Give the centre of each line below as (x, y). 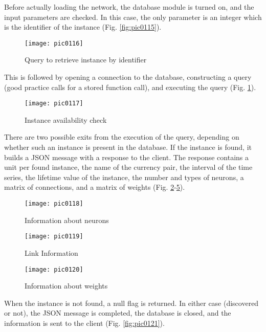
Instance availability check (66, 119)
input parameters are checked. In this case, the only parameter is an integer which (133, 17)
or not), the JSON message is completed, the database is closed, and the (118, 313)
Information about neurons (67, 220)
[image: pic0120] (54, 269)
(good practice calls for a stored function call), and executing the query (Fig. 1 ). (130, 87)
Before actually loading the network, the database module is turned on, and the (129, 7)
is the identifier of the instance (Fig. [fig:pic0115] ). (83, 27)
